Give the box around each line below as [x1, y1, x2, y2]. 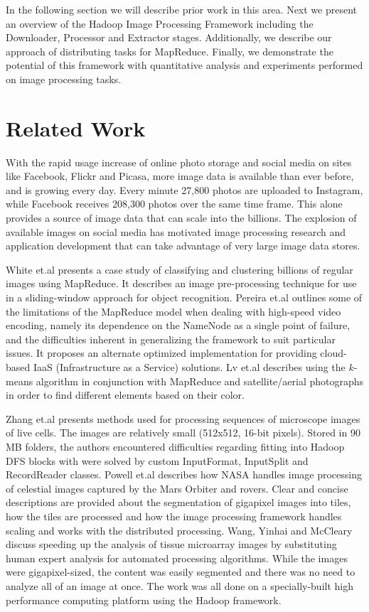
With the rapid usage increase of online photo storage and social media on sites [6, 154, 352, 169]
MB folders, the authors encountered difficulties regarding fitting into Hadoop [6, 439, 345, 453]
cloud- [320, 345, 347, 360]
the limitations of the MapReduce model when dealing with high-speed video [6, 304, 341, 318]
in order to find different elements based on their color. [6, 387, 245, 402]
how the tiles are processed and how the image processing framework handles [6, 508, 342, 523]
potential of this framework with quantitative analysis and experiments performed [6, 58, 363, 73]
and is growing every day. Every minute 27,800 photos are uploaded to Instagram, [6, 182, 363, 197]
